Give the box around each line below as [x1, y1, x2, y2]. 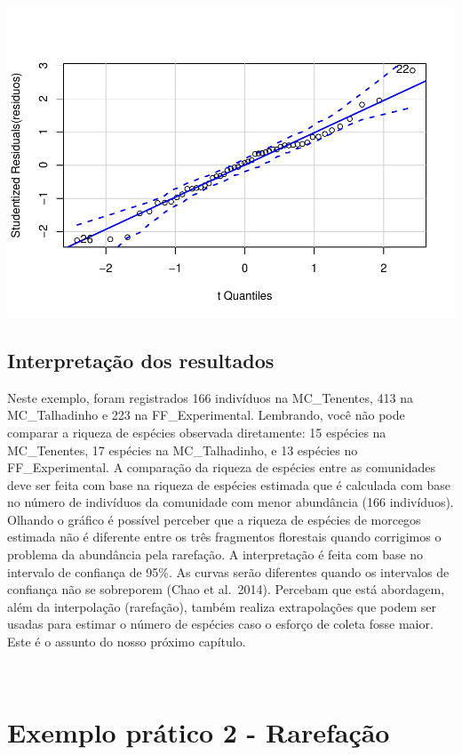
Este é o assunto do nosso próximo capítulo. [7, 632, 246, 651]
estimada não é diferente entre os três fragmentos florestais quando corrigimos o [7, 527, 442, 546]
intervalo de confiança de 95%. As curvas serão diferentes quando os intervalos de [7, 562, 450, 581]
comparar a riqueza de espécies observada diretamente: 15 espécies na [7, 422, 386, 441]
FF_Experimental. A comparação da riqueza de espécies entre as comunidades [7, 458, 436, 477]
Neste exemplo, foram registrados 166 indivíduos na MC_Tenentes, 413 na [7, 388, 414, 406]
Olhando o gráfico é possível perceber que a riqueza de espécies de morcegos [7, 510, 421, 528]
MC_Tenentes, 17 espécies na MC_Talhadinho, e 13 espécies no [7, 440, 358, 459]
